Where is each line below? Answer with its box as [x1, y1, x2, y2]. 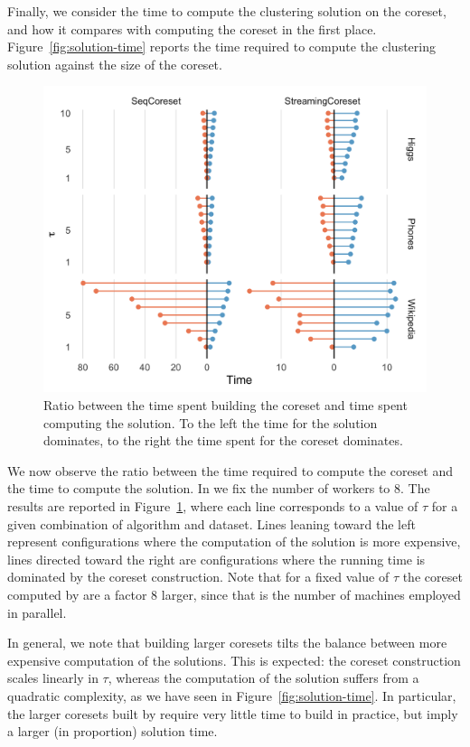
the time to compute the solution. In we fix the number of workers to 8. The [7, 479, 430, 498]
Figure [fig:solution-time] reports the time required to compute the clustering [7, 37, 436, 56]
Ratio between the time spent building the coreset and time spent [43, 396, 408, 415]
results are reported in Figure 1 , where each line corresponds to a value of [7, 497, 418, 516]
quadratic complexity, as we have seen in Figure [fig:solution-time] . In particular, [7, 686, 456, 705]
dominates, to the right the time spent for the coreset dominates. [43, 431, 403, 450]
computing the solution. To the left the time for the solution [43, 413, 378, 432]
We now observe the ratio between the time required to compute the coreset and [7, 461, 454, 480]
